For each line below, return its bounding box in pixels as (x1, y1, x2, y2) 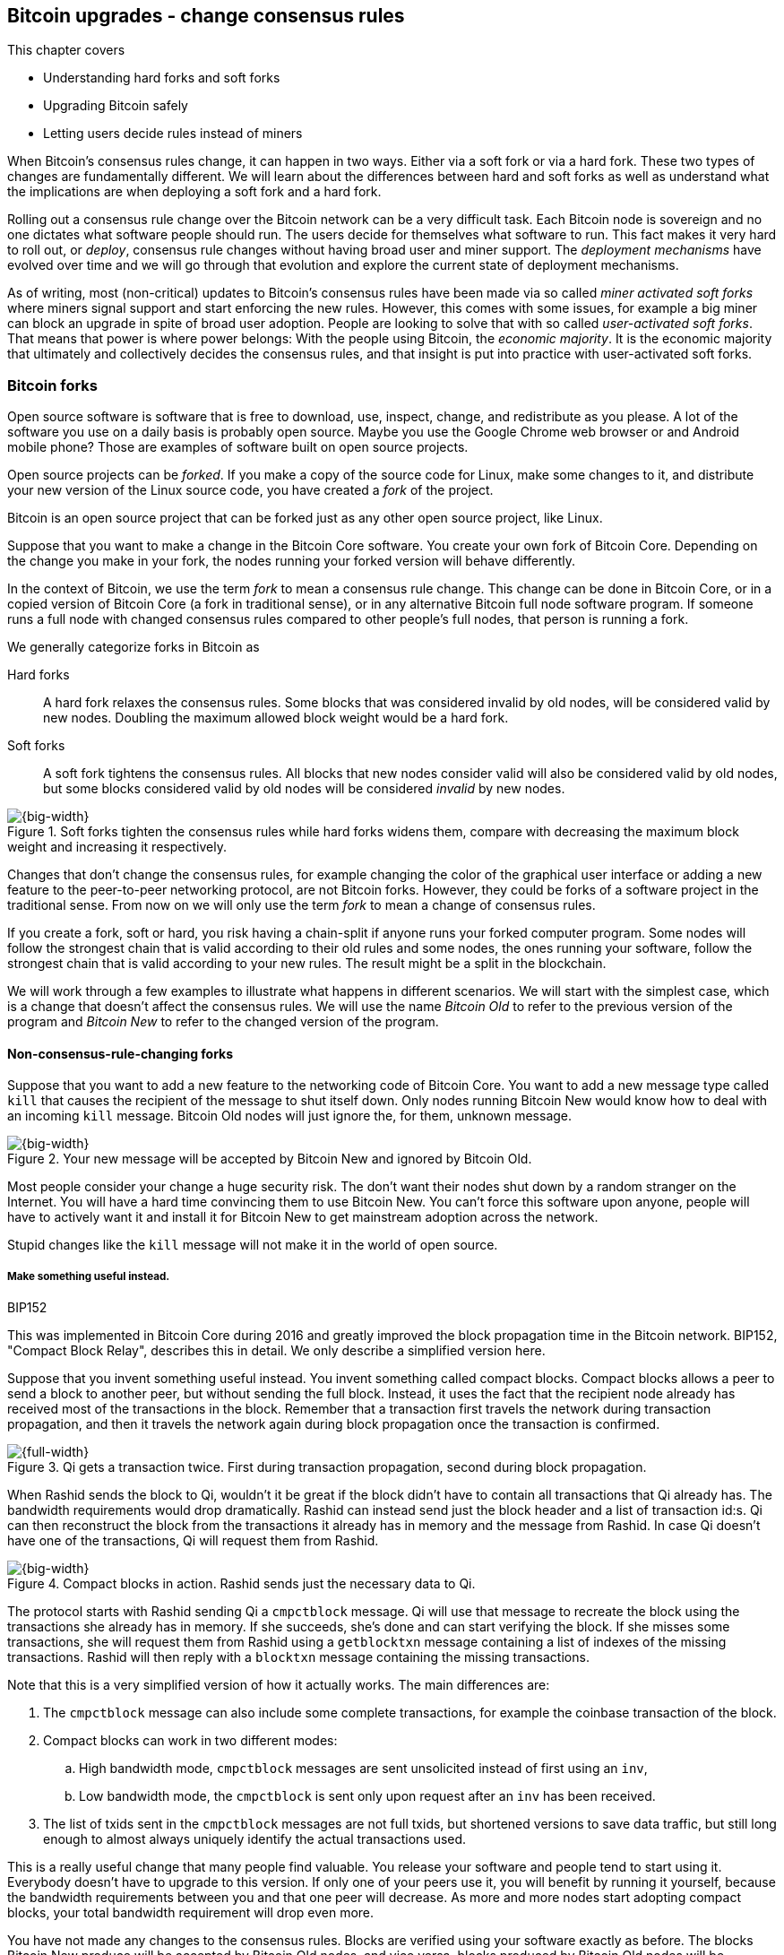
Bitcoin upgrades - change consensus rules (7, 4, 405, 27)
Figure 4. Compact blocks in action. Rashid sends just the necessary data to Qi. (7, 1576, 476, 1592)
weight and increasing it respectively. (7, 839, 227, 855)
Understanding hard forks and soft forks (43, 70, 280, 86)
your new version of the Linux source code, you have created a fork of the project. (7, 482, 494, 498)
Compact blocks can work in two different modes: (43, 1733, 338, 1749)
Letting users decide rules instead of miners (43, 125, 303, 142)
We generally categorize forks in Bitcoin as (7, 639, 260, 655)
